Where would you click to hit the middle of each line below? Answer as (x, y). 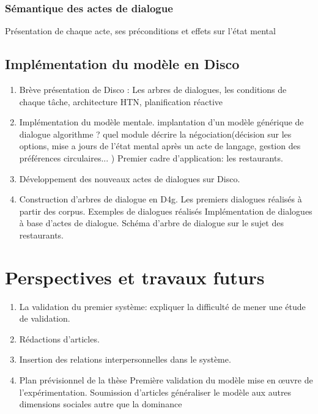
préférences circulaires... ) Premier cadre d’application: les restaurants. (151, 157)
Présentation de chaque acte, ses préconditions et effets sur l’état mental (140, 31)
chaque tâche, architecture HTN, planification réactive (121, 101)
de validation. (45, 318)
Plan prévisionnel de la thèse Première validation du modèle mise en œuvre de (166, 380)
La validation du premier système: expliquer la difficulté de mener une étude (162, 306)
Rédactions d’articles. (59, 338)
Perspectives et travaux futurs (135, 277)
